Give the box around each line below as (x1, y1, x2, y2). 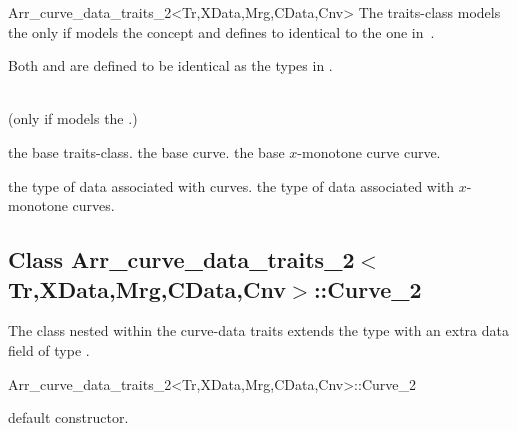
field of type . (8, 339, 90, 360)
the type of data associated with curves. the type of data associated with (8, 175, 455, 196)
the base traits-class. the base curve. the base (8, 141, 285, 162)
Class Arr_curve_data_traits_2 (8, 244, 355, 275)
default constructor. (8, 407, 129, 428)
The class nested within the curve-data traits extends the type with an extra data (8, 320, 509, 341)
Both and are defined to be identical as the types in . (8, 55, 333, 76)
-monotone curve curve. (297, 141, 441, 162)
